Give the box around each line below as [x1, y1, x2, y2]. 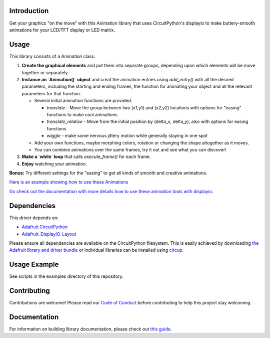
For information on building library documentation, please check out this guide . [9, 326, 172, 332]
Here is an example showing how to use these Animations [9, 179, 128, 185]
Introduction [9, 7, 49, 15]
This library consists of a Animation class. [9, 53, 95, 59]
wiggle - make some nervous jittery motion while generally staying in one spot [46, 133, 208, 139]
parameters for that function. [21, 90, 81, 96]
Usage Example [9, 260, 59, 269]
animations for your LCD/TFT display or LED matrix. [9, 27, 115, 33]
